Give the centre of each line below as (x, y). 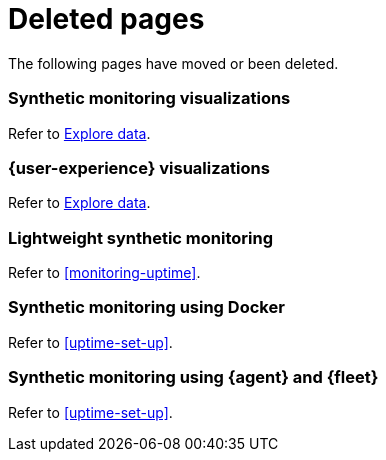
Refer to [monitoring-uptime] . (104, 272)
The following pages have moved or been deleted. (173, 63)
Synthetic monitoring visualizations (149, 98)
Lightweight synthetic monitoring (140, 237)
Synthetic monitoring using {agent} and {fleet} (193, 377)
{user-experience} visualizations (139, 167)
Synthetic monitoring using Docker (146, 307)
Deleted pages (106, 19)
